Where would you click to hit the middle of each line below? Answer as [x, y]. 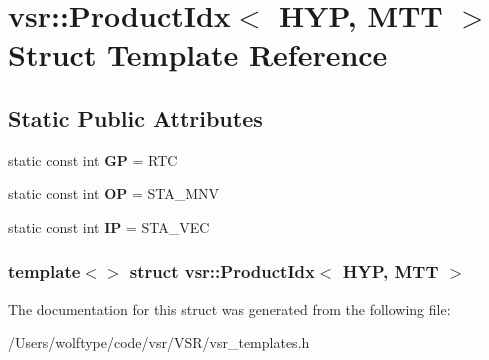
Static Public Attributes [135, 117]
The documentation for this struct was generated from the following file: [229, 308]
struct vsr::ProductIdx [222, 271]
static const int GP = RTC [93, 159]
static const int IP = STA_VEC [109, 226]
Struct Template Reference [198, 54]
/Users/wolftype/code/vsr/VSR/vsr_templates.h [159, 342]
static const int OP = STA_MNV [114, 193]
